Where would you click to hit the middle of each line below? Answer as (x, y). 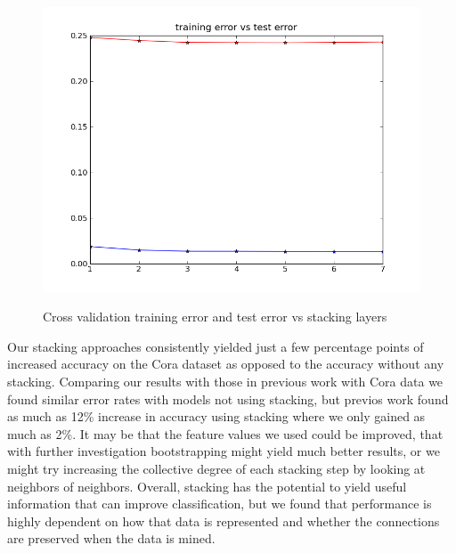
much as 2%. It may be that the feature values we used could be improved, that (225, 433)
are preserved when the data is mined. (111, 538)
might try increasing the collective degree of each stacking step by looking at (216, 468)
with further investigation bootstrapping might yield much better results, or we (224, 451)
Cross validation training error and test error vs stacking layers (215, 317)
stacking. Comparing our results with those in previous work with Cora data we (225, 381)
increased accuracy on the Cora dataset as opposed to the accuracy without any (226, 364)
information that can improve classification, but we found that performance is (220, 504)
